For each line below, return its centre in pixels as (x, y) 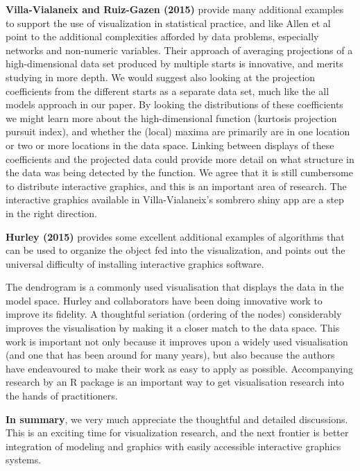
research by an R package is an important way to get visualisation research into (175, 382)
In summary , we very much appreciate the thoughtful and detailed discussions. (177, 419)
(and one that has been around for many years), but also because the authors (170, 355)
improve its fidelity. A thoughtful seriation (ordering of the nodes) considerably (174, 314)
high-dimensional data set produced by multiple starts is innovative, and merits (174, 63)
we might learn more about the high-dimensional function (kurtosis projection (171, 118)
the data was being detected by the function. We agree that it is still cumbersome (179, 172)
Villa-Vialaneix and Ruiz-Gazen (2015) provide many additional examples (175, 9)
